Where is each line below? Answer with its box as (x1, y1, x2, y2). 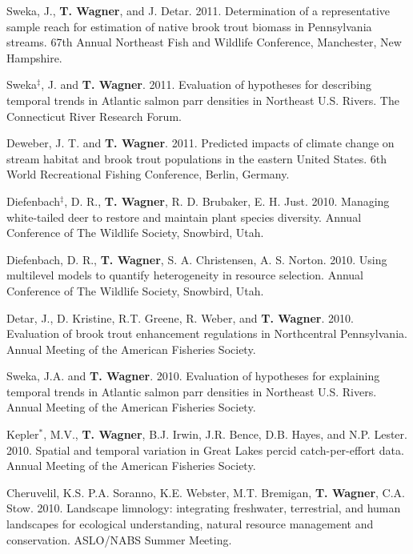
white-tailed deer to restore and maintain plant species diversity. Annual (6, 208, 362, 225)
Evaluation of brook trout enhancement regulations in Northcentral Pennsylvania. (6, 325, 407, 342)
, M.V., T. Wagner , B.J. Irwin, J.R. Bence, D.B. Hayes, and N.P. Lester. (43, 426, 407, 443)
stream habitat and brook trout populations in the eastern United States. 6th (6, 150, 387, 167)
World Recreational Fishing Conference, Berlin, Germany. (6, 166, 290, 183)
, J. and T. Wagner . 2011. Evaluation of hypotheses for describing (41, 76, 371, 93)
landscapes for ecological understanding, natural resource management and (6, 516, 374, 532)
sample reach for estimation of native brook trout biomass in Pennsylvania (6, 18, 372, 34)
